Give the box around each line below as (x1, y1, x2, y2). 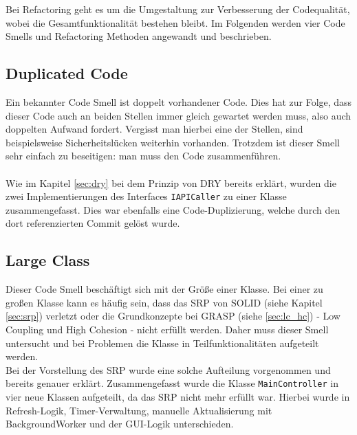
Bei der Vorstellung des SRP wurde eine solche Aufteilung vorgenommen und (6, 362, 331, 377)
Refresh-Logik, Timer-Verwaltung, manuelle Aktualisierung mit (6, 403, 272, 417)
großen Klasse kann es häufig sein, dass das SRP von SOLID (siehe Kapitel (6, 295, 323, 309)
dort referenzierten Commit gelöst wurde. (6, 216, 180, 230)
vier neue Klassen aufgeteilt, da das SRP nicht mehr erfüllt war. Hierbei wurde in (6, 390, 350, 403)
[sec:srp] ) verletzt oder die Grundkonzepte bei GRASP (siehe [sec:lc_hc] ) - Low (6, 309, 340, 323)
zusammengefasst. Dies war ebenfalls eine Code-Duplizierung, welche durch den (6, 202, 340, 216)
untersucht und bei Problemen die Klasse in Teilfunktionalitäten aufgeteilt (6, 335, 319, 350)
